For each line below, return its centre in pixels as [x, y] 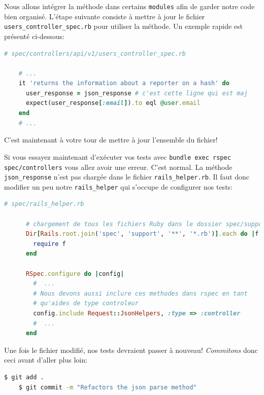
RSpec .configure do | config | [75, 274]
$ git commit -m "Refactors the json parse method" [108, 387]
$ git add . [24, 377]
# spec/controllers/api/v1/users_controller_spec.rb [95, 53]
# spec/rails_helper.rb [44, 204]
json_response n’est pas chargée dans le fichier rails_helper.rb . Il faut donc [127, 177]
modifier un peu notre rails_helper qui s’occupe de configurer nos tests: [118, 186]
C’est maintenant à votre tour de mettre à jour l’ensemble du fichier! [111, 140]
